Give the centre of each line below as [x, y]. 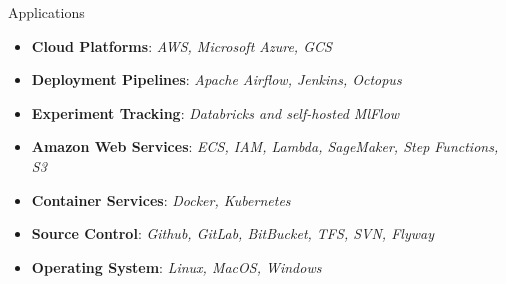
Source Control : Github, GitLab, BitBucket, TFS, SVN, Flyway [232, 233]
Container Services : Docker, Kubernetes [161, 199]
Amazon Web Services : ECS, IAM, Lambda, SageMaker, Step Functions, [265, 146]
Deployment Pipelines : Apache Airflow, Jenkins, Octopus [216, 79]
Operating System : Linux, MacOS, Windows [176, 266]
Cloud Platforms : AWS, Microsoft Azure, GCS [181, 45]
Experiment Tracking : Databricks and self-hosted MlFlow [215, 112]
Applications [46, 12]
